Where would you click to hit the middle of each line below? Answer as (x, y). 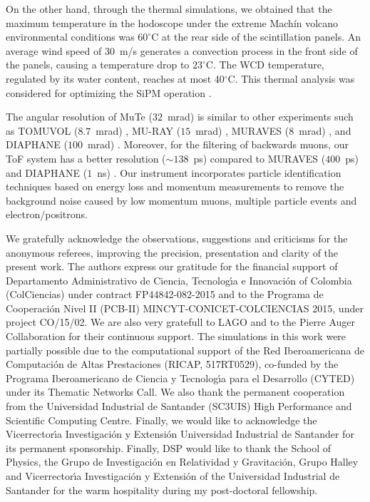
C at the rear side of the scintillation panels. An (256, 37)
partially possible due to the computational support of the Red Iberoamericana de (185, 350)
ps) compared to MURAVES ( (259, 158)
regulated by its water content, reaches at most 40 (115, 78)
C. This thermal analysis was (291, 78)
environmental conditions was (70, 37)
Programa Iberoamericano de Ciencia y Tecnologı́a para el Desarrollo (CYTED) (180, 378)
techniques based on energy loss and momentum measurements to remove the (175, 186)
